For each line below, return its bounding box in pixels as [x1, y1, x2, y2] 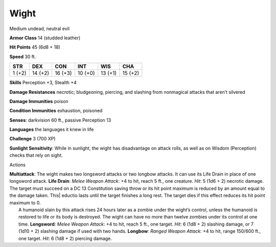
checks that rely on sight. [9, 152, 63, 158]
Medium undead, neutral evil [9, 26, 70, 32]
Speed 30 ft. [9, 54, 36, 60]
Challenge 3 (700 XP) [9, 136, 56, 142]
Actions [9, 161, 26, 168]
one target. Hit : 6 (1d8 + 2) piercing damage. [18, 235, 112, 241]
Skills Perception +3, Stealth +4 [9, 80, 77, 86]
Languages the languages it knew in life [9, 127, 94, 133]
